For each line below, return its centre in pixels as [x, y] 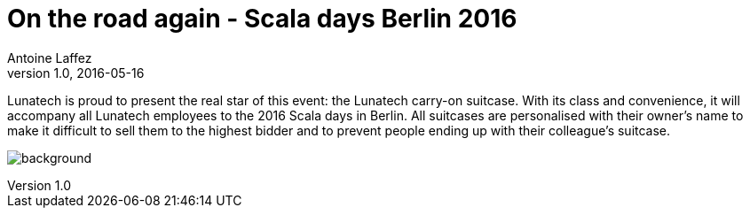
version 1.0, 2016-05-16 [76, 73]
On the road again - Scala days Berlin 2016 [262, 19]
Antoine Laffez [50, 58]
